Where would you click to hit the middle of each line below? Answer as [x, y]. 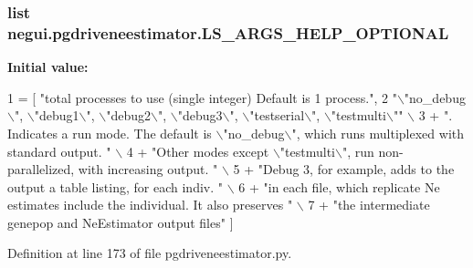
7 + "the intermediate [369, 205]
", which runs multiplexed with [378, 133]
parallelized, [41, 169]
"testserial [277, 115]
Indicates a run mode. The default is [110, 133]
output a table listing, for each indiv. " [115, 186]
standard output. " [59, 151]
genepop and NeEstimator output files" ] [121, 222]
